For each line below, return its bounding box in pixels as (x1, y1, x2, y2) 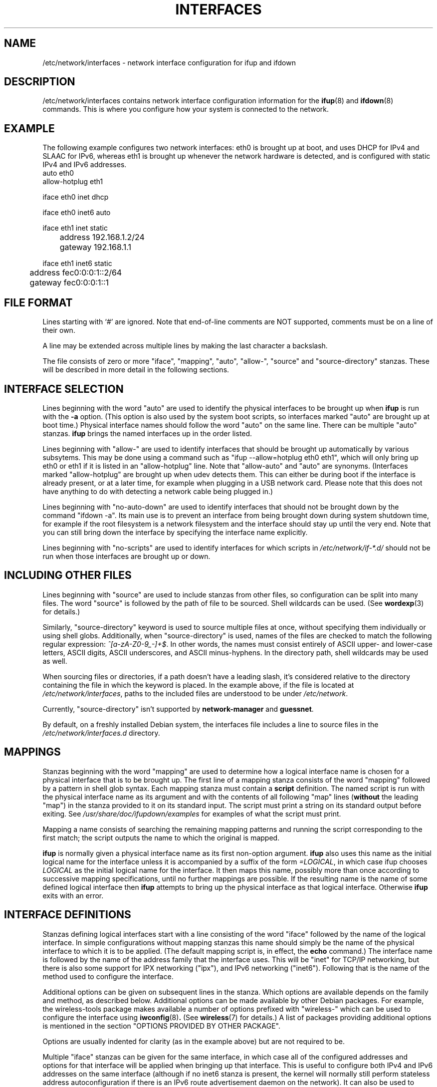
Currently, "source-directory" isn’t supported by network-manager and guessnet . (42, 704, 314, 713)
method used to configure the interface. (42, 972, 174, 981)
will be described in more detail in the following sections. (42, 365, 229, 374)
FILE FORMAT (4, 296, 73, 309)
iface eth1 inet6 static (42, 259, 112, 268)
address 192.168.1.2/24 (59, 232, 145, 243)
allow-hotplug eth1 (42, 177, 103, 186)
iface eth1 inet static (42, 224, 108, 233)
